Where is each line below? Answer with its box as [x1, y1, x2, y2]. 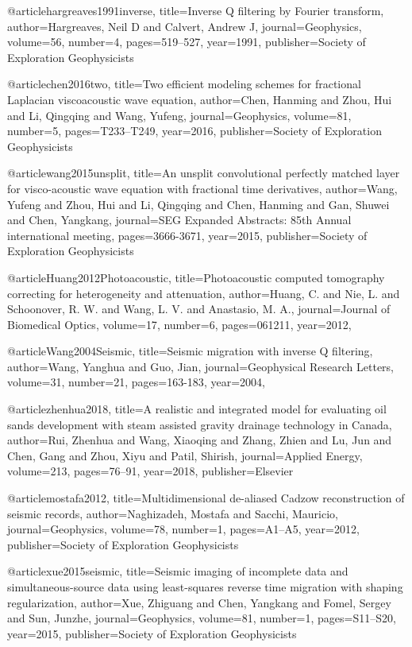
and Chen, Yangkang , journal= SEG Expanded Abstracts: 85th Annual [7, 211, 352, 228]
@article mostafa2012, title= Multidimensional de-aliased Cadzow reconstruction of [7, 490, 405, 506]
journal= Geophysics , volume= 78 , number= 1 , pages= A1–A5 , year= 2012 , [7, 521, 360, 537]
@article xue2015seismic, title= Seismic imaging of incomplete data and [7, 563, 348, 579]
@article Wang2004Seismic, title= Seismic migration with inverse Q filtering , [7, 343, 373, 359]
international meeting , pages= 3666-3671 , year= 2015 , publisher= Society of [7, 227, 368, 243]
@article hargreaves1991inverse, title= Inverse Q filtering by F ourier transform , [7, 2, 384, 18]
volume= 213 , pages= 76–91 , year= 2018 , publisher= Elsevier [7, 463, 294, 479]
